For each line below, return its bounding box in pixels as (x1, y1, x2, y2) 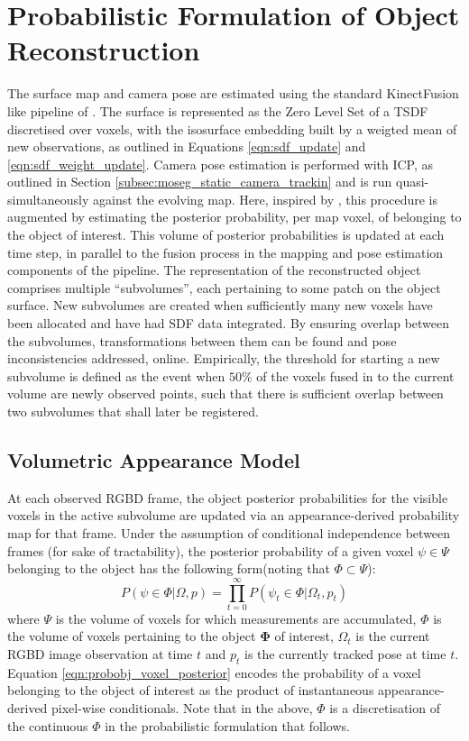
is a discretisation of (329, 699, 440, 718)
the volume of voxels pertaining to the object (7, 627, 256, 645)
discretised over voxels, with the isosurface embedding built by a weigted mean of (7, 119, 457, 138)
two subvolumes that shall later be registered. (7, 402, 259, 420)
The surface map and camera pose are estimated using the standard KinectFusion (7, 84, 459, 103)
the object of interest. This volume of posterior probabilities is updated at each (7, 225, 445, 244)
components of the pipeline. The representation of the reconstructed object (7, 261, 421, 279)
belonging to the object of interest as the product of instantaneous (7, 681, 374, 700)
